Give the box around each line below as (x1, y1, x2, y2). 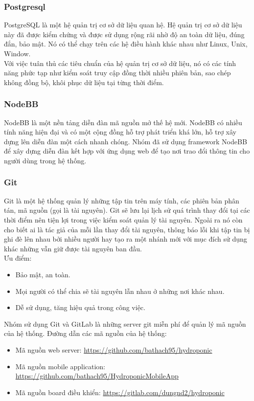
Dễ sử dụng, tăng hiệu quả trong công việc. (15, 302, 145, 312)
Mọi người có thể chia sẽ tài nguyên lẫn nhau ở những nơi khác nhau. (15, 286, 225, 296)
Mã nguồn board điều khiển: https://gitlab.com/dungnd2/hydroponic (15, 387, 225, 397)
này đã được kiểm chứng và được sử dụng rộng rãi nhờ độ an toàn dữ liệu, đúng (4, 29, 245, 39)
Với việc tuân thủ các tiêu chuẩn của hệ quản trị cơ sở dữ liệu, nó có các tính (4, 58, 236, 68)
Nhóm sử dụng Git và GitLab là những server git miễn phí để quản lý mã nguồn (4, 318, 246, 329)
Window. (4, 48, 31, 58)
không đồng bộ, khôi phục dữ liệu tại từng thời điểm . (4, 77, 164, 87)
